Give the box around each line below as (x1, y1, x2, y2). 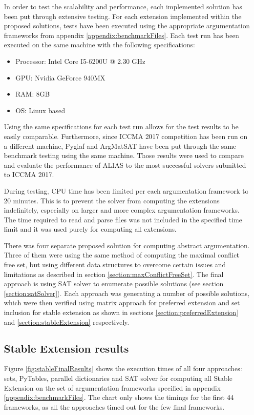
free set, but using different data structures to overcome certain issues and (4, 259, 226, 270)
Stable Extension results (4, 340, 129, 356)
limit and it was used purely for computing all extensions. (4, 224, 177, 234)
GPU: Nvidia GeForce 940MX (15, 72, 106, 82)
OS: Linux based (15, 105, 65, 115)
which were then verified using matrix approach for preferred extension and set (4, 297, 240, 308)
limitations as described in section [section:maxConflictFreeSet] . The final (4, 269, 224, 279)
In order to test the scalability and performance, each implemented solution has (4, 1, 242, 11)
